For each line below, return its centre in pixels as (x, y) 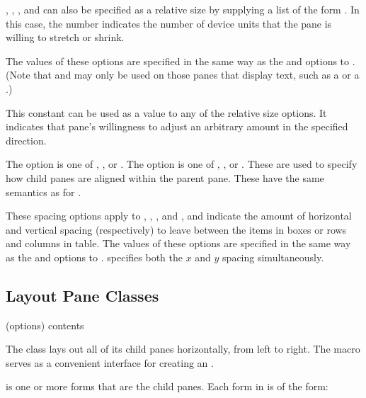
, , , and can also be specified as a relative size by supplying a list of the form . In (183, 9)
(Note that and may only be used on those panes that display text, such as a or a (183, 75)
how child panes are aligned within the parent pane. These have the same (165, 177)
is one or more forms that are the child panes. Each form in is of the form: (167, 386)
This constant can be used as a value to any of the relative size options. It (166, 112)
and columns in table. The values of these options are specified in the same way (178, 243)
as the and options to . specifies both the (94, 257)
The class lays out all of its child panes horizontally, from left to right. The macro (183, 349)
